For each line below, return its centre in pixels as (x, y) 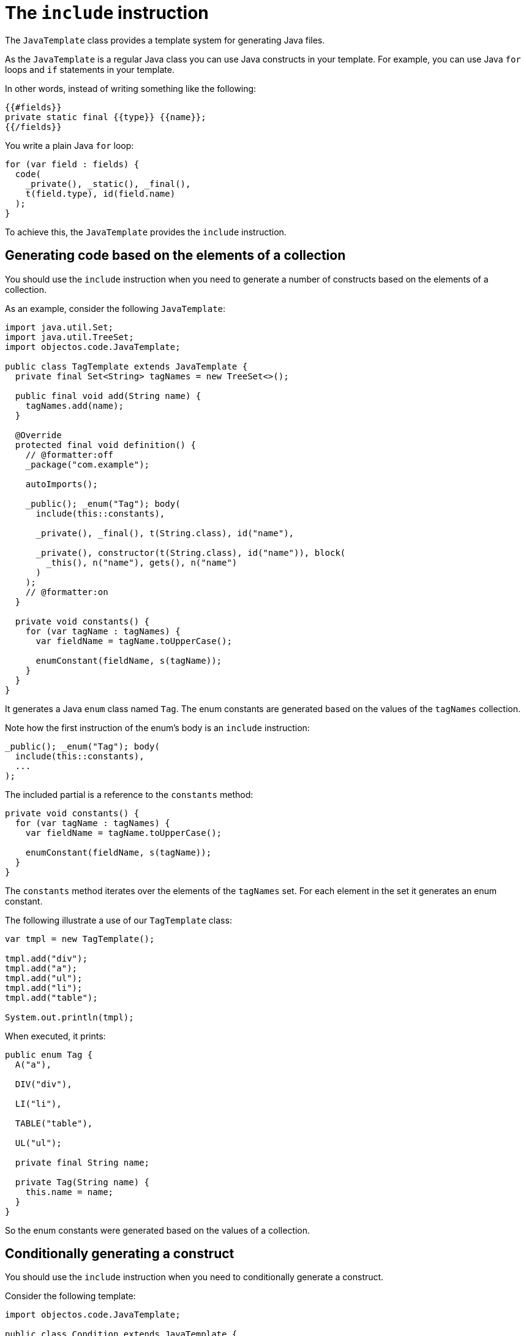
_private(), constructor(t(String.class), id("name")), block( (191, 552)
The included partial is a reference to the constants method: (129, 794)
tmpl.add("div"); (46, 958)
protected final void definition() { (105, 445)
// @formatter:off (70, 454)
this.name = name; (70, 1192)
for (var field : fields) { (72, 164)
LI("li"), (38, 1103)
